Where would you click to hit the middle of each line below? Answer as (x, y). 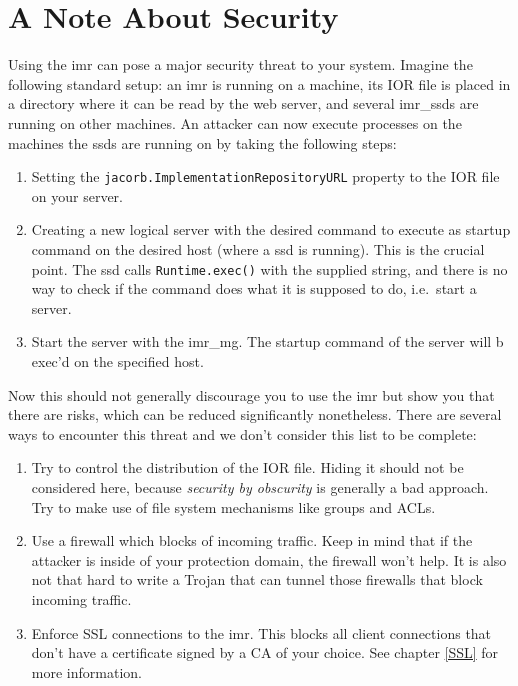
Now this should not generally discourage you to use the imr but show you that (251, 394)
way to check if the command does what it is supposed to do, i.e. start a (254, 288)
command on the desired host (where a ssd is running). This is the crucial (258, 248)
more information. (86, 671)
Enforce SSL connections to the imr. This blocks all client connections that (261, 632)
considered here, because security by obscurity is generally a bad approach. (260, 486)
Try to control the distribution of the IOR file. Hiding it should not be (247, 467)
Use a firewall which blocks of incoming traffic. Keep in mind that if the (252, 540)
